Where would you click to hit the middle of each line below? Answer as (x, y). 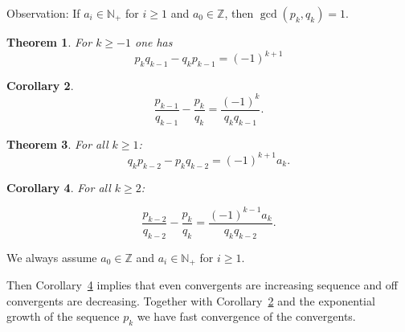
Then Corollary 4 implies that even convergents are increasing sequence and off (202, 285)
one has (153, 42)
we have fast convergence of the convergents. (246, 316)
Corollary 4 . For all (59, 187)
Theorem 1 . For (49, 42)
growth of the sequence (63, 316)
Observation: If (43, 13)
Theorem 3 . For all (57, 143)
